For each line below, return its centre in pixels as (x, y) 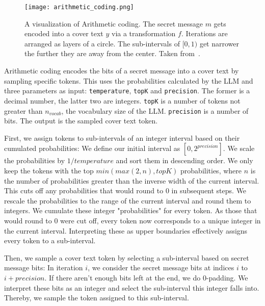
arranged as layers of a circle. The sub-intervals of (102, 43)
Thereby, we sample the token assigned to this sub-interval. (97, 298)
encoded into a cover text (64, 33)
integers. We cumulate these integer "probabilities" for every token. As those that (131, 210)
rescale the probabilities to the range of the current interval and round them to (128, 200)
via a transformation (144, 33)
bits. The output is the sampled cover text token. (81, 121)
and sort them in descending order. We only (184, 160)
